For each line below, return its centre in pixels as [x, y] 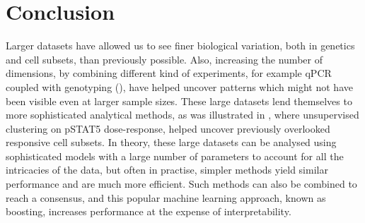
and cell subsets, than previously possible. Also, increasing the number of [164, 59]
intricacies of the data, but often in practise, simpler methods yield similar [167, 170]
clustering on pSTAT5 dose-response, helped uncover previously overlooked [168, 128]
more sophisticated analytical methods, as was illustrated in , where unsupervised [182, 115]
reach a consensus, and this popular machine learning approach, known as [166, 197]
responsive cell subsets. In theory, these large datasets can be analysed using [171, 142]
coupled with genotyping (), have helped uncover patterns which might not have [179, 86]
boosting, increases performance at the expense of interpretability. [149, 211]
